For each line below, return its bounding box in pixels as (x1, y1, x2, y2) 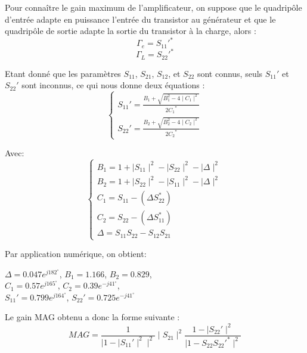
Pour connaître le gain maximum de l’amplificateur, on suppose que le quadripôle (5, 1, 302, 13)
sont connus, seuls (197, 67, 263, 79)
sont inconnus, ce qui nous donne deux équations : (21, 79, 205, 91)
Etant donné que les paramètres (5, 67, 121, 79)
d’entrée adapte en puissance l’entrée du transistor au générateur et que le (5, 13, 276, 25)
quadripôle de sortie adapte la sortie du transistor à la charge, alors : (5, 24, 256, 37)
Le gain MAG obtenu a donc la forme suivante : (5, 311, 180, 323)
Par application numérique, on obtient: (5, 247, 147, 260)
